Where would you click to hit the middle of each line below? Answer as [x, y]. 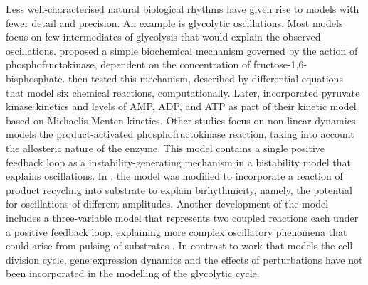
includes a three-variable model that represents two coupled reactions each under [182, 217]
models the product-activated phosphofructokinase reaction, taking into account [180, 134]
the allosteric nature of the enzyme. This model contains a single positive [165, 147]
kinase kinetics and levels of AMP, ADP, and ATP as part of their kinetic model [181, 106]
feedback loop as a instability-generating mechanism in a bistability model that [178, 162]
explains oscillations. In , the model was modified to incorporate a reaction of [174, 176]
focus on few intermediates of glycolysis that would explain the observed [163, 37]
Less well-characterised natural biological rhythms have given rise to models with [183, 9]
